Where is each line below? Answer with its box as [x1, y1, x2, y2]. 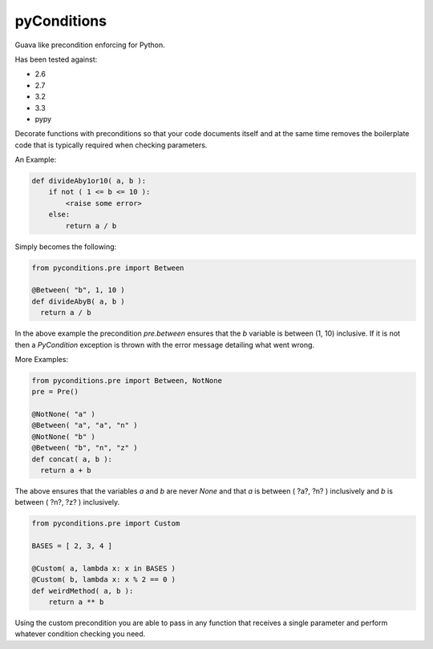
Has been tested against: [14, 54, 98, 64]
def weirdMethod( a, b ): [31, 586, 134, 595]
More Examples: [14, 354, 68, 364]
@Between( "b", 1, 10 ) [31, 285, 126, 295]
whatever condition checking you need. [14, 629, 146, 639]
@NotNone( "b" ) [31, 432, 96, 441]
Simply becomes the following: [14, 241, 117, 252]
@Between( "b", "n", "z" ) [31, 443, 138, 453]
